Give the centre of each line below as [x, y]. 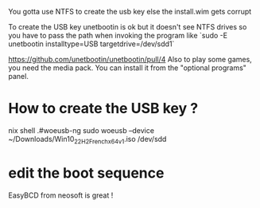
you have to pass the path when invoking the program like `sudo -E [118, 35]
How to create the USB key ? [103, 109]
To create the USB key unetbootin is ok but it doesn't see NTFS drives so [128, 27]
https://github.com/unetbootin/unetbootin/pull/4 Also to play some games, [130, 59]
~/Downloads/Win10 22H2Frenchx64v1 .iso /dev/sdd [87, 140]
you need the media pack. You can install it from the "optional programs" [127, 68]
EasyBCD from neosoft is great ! [61, 195]
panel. [19, 76]
